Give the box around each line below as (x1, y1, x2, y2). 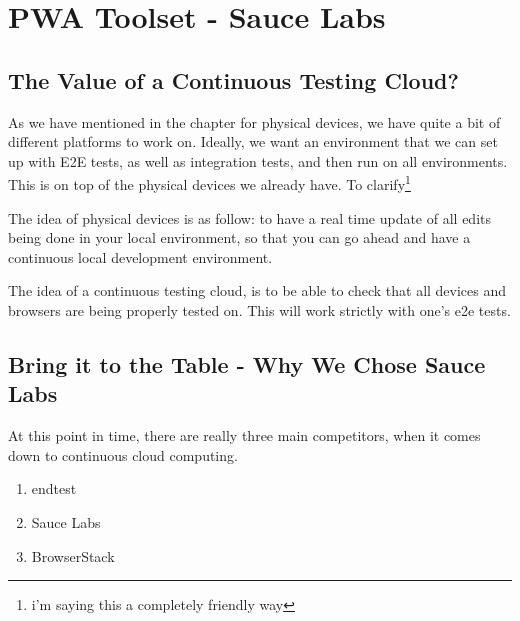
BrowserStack (31, 545, 115, 566)
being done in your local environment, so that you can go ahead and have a (8, 227, 471, 248)
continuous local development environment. (8, 246, 273, 267)
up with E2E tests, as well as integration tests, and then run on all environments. (8, 150, 508, 171)
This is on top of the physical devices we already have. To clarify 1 (8, 171, 411, 195)
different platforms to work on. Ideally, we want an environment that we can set (8, 131, 498, 152)
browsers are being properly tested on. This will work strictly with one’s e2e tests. (8, 299, 511, 320)
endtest (31, 478, 77, 499)
